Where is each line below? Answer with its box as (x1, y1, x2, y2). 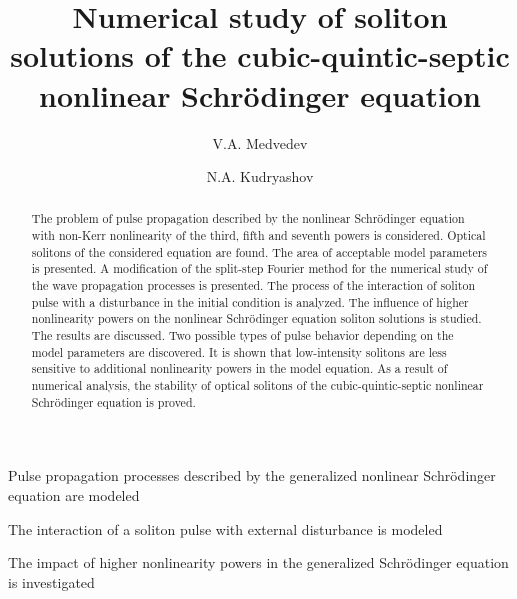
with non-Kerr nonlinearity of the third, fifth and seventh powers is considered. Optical (31, 227, 486, 244)
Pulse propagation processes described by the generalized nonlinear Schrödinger (8, 465, 496, 486)
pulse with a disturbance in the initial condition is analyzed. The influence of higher (31, 293, 469, 310)
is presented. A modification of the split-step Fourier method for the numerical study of (31, 260, 488, 277)
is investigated (8, 571, 95, 592)
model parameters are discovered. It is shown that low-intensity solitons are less (31, 343, 447, 360)
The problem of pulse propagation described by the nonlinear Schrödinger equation (31, 210, 465, 227)
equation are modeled (8, 484, 140, 505)
